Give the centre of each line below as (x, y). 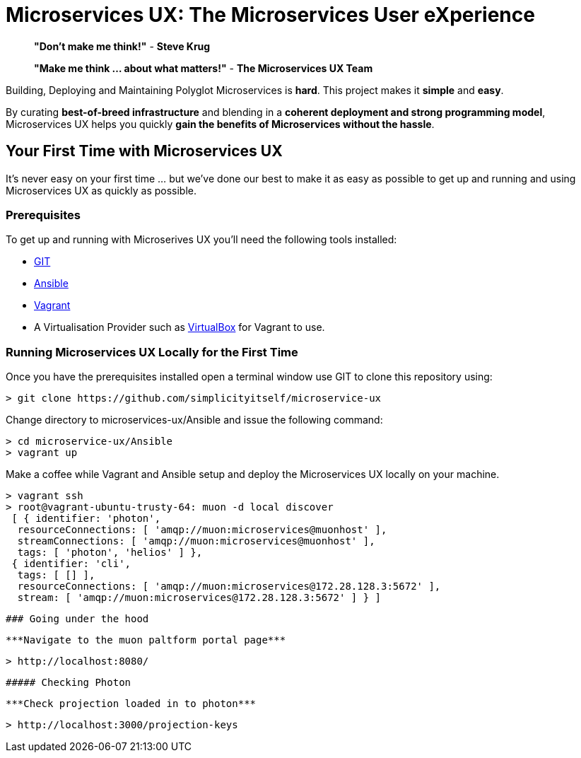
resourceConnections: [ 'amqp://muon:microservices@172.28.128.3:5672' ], (229, 587)
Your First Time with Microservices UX (144, 151)
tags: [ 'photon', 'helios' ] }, (110, 553)
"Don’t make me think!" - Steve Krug (122, 46)
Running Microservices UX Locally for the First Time (152, 352)
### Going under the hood (77, 619)
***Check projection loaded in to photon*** (131, 704)
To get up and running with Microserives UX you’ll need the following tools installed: (201, 240)
